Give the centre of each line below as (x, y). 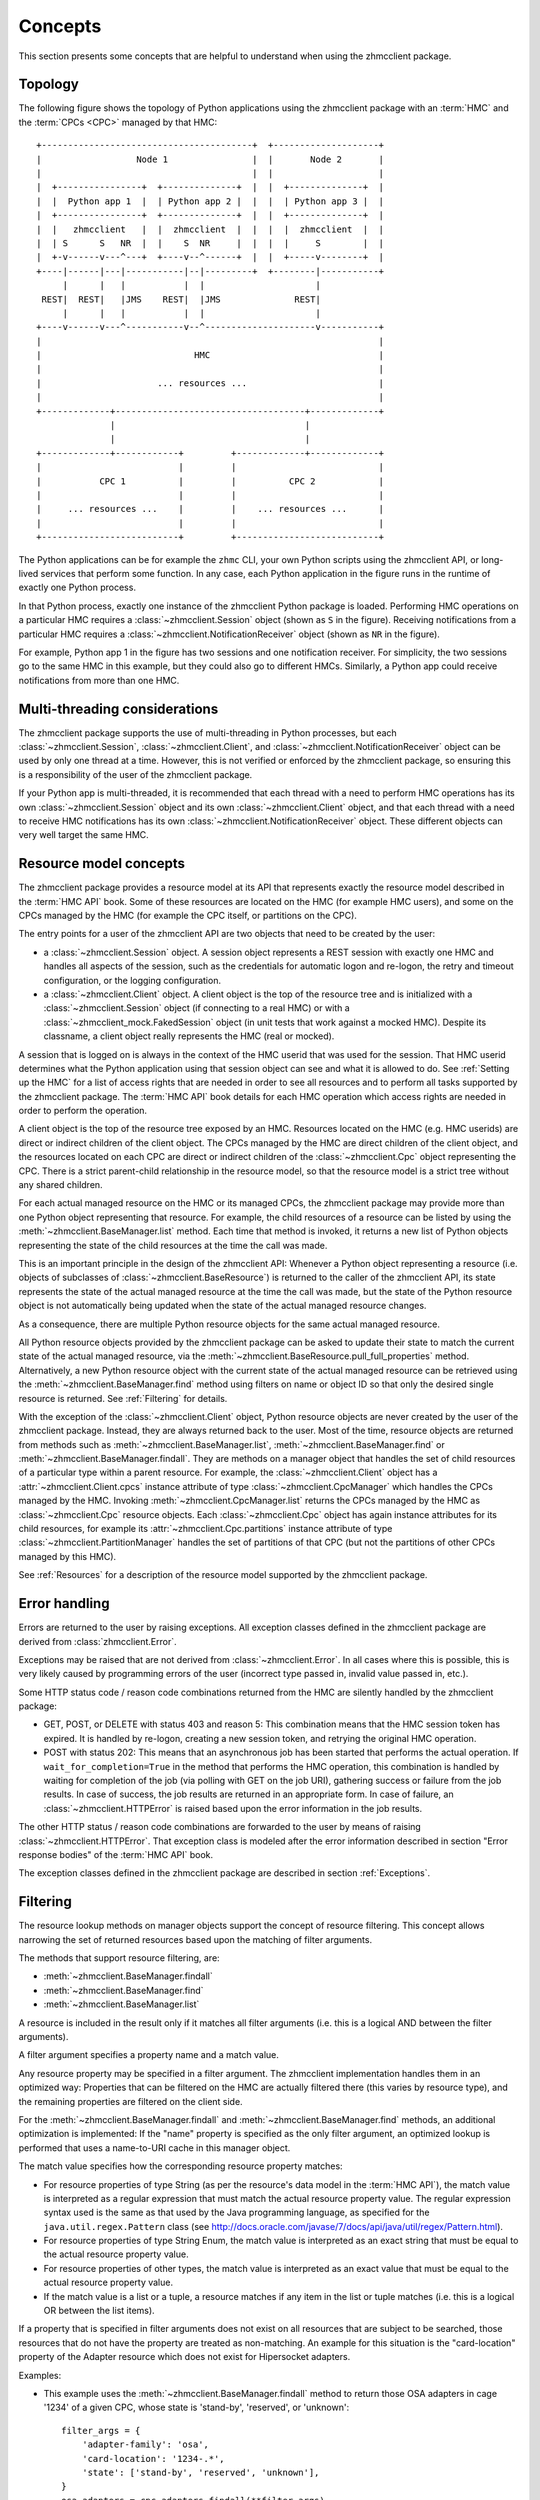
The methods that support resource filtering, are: (119, 1958)
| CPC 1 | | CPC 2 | (210, 481)
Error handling (64, 1603)
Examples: (40, 2375)
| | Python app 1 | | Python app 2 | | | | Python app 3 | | (210, 201)
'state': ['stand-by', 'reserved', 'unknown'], (200, 2472)
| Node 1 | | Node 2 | (210, 159)
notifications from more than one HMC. (99, 680)
